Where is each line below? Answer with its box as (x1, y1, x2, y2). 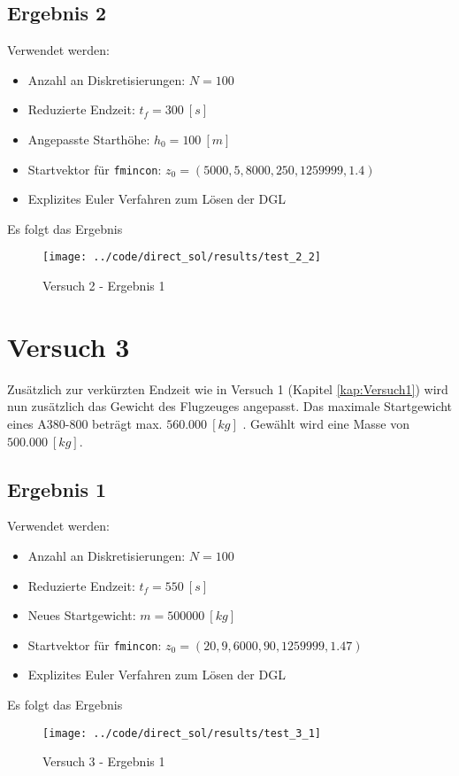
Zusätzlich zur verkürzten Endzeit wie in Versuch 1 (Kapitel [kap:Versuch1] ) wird (7, 379, 448, 398)
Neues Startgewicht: (27, 606, 136, 625)
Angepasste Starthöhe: (27, 129, 150, 148)
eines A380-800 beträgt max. (7, 414, 163, 432)
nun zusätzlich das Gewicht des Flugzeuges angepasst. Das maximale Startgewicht (7, 397, 453, 415)
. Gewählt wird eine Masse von (242, 414, 409, 432)
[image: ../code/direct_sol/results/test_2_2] (42, 251, 321, 264)
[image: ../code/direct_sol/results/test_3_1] (42, 726, 321, 740)
